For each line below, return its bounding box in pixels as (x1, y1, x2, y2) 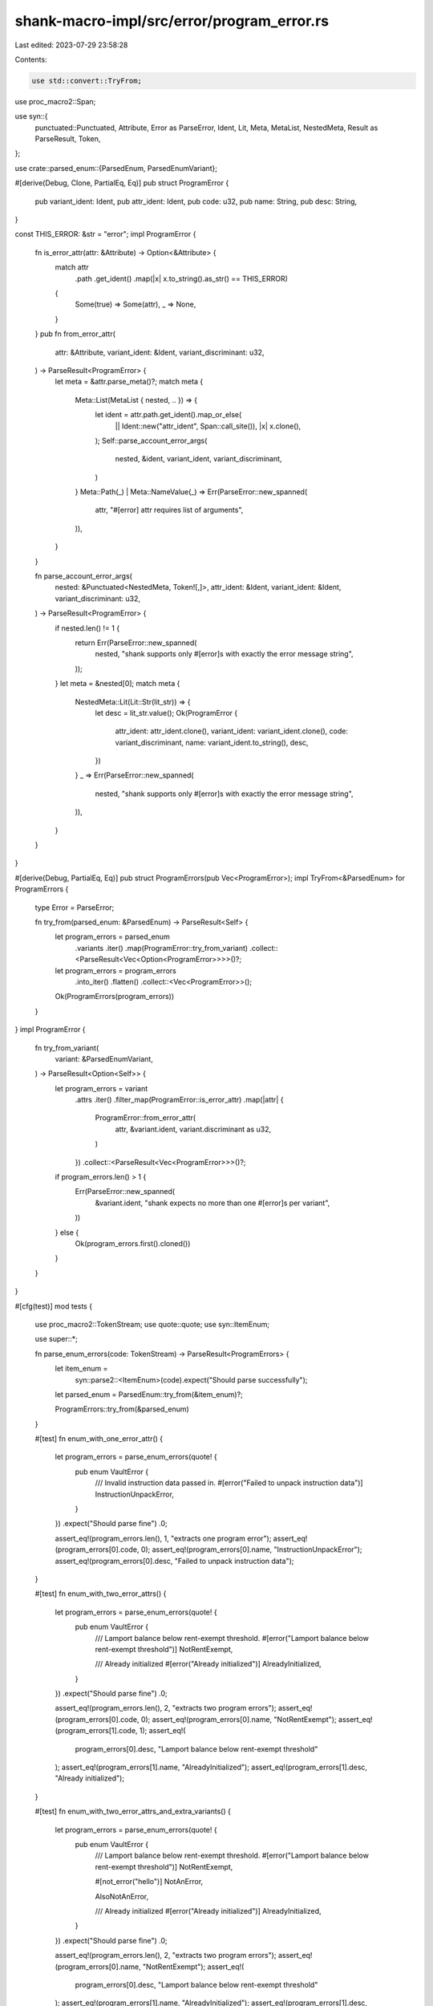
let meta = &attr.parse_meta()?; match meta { (55, 377, 204, 387)
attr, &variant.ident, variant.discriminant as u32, (115, 1124, 272, 1134)
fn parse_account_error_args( (34, 571, 132, 581)
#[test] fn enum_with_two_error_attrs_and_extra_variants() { (34, 1806, 232, 1817)
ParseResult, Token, (34, 134, 101, 144)
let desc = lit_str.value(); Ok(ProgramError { (95, 708, 238, 717)
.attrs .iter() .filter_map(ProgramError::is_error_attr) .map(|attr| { (75, 1095, 284, 1105)
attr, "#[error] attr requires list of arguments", (95, 506, 244, 515)
